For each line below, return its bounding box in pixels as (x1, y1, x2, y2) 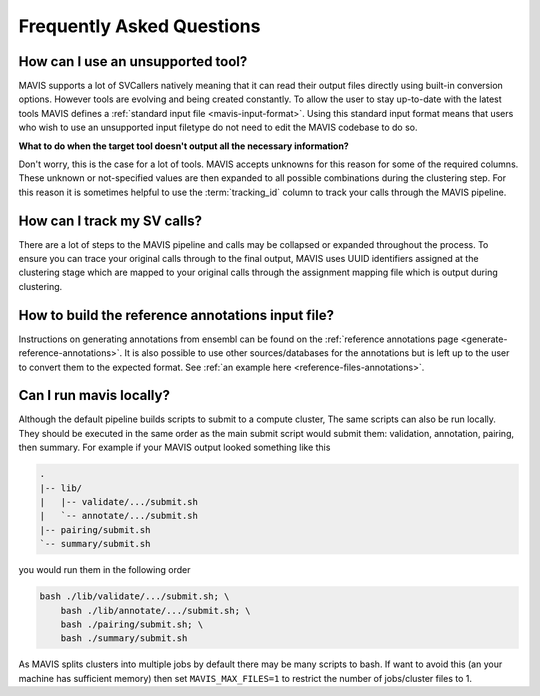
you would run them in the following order (18, 564, 191, 576)
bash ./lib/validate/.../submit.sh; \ (39, 591, 230, 602)
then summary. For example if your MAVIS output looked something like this (18, 441, 331, 454)
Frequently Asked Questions (18, 15, 261, 37)
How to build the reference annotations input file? (18, 306, 335, 324)
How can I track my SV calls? (18, 212, 202, 229)
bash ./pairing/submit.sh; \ (60, 618, 204, 630)
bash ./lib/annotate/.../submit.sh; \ (60, 605, 251, 616)
